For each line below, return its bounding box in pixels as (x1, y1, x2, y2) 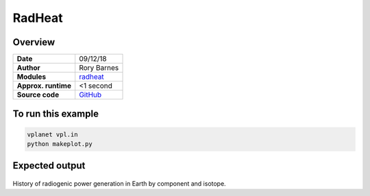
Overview (12, 36, 56, 48)
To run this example (12, 108, 99, 120)
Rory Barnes (79, 63, 119, 73)
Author (16, 63, 40, 73)
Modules (16, 72, 47, 82)
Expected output (12, 160, 86, 171)
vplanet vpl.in (27, 130, 78, 138)
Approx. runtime (16, 81, 72, 90)
